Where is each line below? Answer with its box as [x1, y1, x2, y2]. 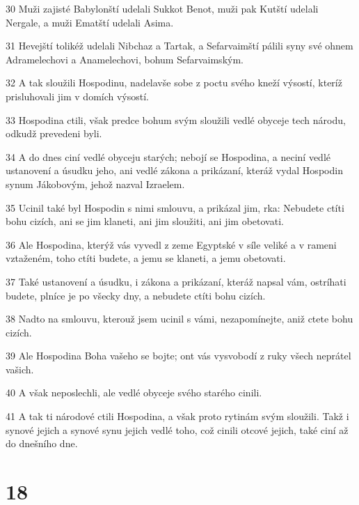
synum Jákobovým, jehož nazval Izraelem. [6, 176, 185, 191]
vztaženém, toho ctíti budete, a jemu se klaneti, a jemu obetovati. [6, 251, 286, 265]
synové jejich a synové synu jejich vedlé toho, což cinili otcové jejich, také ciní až [6, 422, 349, 437]
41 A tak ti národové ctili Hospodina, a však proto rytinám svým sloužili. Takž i [6, 409, 349, 424]
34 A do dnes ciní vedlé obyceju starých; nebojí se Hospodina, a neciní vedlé [6, 149, 331, 164]
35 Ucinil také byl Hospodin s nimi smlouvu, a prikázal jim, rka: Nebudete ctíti [6, 200, 344, 215]
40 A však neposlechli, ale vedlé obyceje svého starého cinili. [6, 385, 262, 400]
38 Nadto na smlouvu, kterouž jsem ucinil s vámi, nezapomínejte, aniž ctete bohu [6, 311, 353, 326]
